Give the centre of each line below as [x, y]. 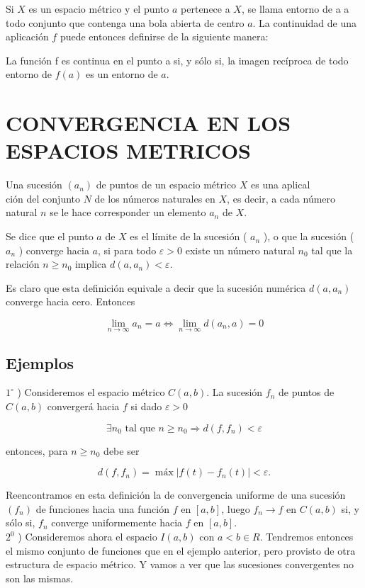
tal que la [332, 250]
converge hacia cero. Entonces [71, 301]
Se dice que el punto [50, 236]
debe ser [122, 450]
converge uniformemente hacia [117, 522]
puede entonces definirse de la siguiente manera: [164, 36]
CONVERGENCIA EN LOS [148, 123]
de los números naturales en [155, 198]
